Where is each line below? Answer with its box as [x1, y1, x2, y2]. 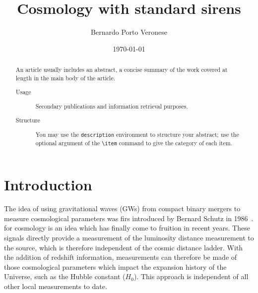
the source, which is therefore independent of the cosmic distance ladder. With [4, 242, 243, 252]
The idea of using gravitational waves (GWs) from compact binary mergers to [4, 203, 241, 214]
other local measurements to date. [4, 281, 107, 291]
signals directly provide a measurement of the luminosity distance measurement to [4, 232, 254, 242]
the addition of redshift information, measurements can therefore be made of [4, 252, 237, 262]
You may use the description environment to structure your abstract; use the [35, 130, 239, 138]
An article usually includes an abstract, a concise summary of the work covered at [15, 65, 228, 74]
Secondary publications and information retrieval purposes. [35, 102, 188, 110]
